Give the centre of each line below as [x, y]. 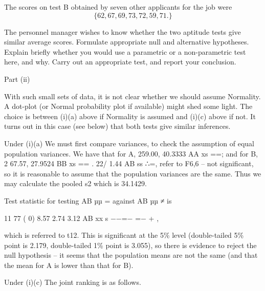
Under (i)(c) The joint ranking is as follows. [73, 282]
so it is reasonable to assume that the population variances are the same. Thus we [133, 173]
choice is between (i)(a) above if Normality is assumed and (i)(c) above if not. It [130, 116]
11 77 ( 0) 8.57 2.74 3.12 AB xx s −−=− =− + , [82, 218]
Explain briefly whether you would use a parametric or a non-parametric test [125, 51]
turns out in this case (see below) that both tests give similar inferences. [117, 126]
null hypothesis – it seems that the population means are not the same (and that [131, 255]
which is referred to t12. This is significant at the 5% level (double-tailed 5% [124, 235]
